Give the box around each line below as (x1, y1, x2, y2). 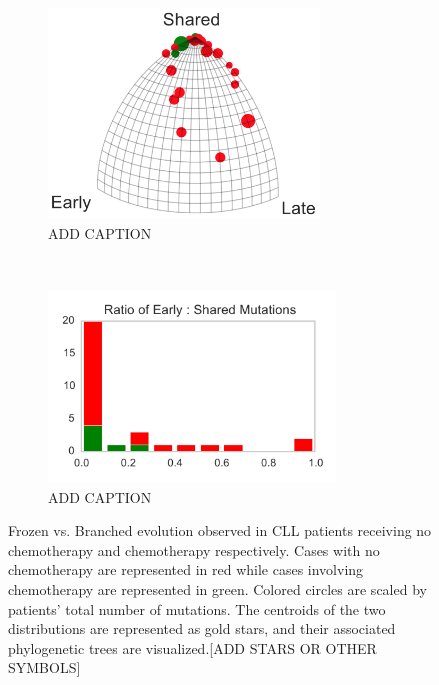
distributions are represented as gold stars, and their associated (8, 618, 396, 639)
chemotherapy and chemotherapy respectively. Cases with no (8, 539, 380, 560)
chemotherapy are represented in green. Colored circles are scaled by (8, 578, 427, 599)
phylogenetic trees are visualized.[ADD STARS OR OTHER (8, 637, 377, 658)
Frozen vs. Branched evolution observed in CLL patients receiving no (8, 520, 432, 541)
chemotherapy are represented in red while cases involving (8, 559, 364, 580)
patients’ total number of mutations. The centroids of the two (8, 598, 386, 619)
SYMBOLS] (8, 657, 81, 678)
